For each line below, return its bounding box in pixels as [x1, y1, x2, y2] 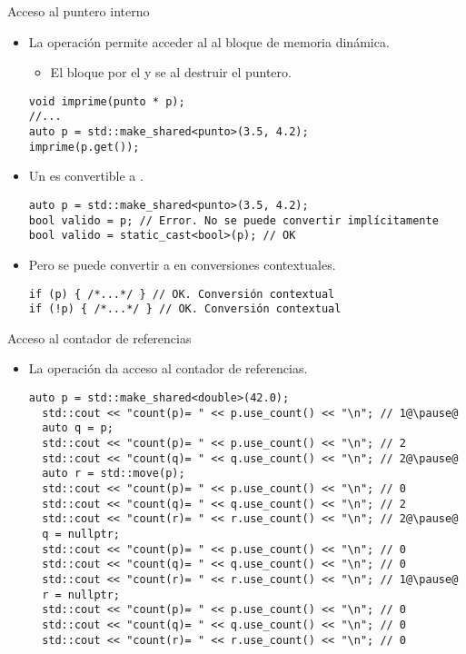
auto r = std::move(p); [42, 467, 185, 481]
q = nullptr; [42, 527, 121, 540]
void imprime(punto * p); [28, 94, 185, 108]
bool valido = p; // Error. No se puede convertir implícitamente [28, 213, 439, 227]
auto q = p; [42, 421, 114, 435]
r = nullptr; [42, 588, 121, 601]
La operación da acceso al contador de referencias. [28, 359, 308, 378]
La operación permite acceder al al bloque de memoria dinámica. [28, 32, 390, 51]
